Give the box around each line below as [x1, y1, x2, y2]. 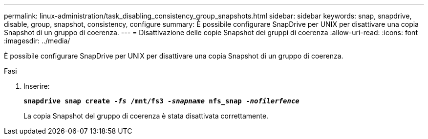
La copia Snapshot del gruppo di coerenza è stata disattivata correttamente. [23, 112, 269, 120]
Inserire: [23, 82, 50, 90]
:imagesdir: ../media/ [4, 37, 70, 45]
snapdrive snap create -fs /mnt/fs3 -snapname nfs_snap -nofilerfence [23, 97, 300, 105]
